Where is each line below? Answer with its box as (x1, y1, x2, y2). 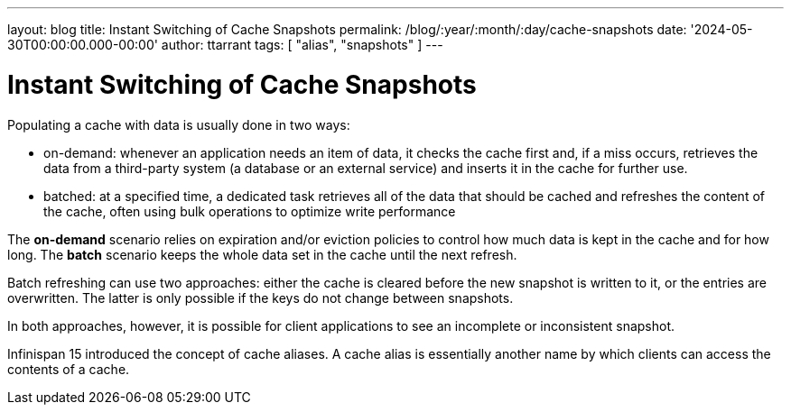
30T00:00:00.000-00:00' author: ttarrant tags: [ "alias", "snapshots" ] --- (7, 37, 443, 52)
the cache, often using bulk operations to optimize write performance (43, 203, 456, 219)
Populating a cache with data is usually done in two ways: (7, 116, 350, 133)
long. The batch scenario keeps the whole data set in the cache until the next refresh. (7, 246, 517, 262)
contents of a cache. (7, 361, 130, 377)
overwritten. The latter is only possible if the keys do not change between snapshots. (7, 289, 514, 306)
